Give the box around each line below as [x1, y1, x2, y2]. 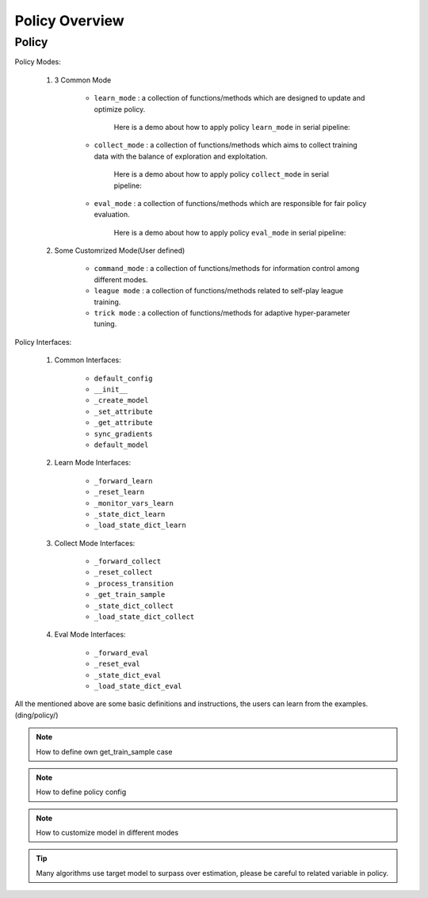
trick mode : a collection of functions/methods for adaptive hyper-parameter [94, 308, 350, 318]
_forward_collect [94, 557, 162, 566]
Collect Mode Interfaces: [54, 538, 136, 548]
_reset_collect [94, 567, 154, 577]
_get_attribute [94, 418, 154, 427]
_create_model [94, 396, 149, 405]
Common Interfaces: [54, 355, 122, 365]
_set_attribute [94, 407, 154, 416]
